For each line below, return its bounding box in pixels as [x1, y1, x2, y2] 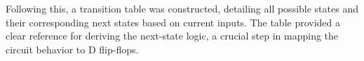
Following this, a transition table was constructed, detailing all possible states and [6, 1, 358, 15]
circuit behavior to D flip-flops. [6, 42, 139, 56]
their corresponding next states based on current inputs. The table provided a [6, 15, 341, 29]
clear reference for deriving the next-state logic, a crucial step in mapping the [6, 28, 339, 43]
